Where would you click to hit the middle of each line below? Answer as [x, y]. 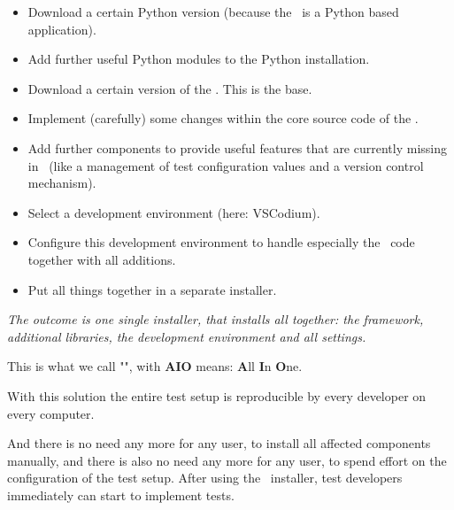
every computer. [51, 413]
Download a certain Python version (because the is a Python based [213, 12]
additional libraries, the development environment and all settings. [187, 336]
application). [62, 29]
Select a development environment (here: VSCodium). [174, 212]
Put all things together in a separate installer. [152, 289]
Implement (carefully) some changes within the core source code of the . [223, 118]
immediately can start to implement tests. [121, 495]
